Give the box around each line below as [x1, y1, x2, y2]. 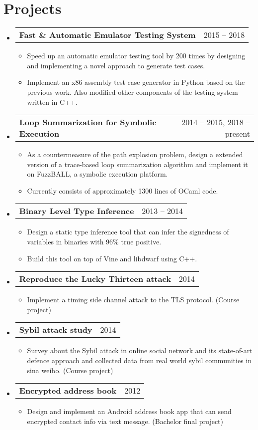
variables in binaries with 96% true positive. [27, 236, 162, 247]
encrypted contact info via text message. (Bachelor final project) [27, 416, 223, 426]
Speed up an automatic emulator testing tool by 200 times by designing [27, 50, 246, 61]
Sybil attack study [19, 324, 92, 336]
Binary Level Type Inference [19, 205, 134, 217]
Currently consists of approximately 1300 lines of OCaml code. [27, 185, 218, 196]
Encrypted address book [19, 385, 117, 397]
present [225, 128, 250, 140]
